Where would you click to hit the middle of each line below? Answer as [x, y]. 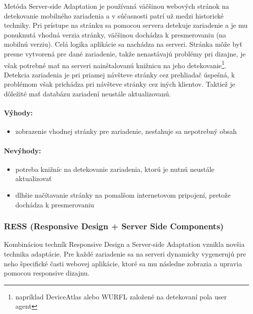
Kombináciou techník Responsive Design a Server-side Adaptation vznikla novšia [124, 244]
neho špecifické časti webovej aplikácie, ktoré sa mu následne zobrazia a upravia [123, 263]
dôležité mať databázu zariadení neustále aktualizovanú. [88, 93]
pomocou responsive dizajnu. [47, 273]
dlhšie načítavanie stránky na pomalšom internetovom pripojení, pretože [123, 194]
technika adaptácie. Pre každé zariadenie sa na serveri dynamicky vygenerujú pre [125, 253]
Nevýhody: [23, 150]
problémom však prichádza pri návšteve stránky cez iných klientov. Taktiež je [120, 84]
